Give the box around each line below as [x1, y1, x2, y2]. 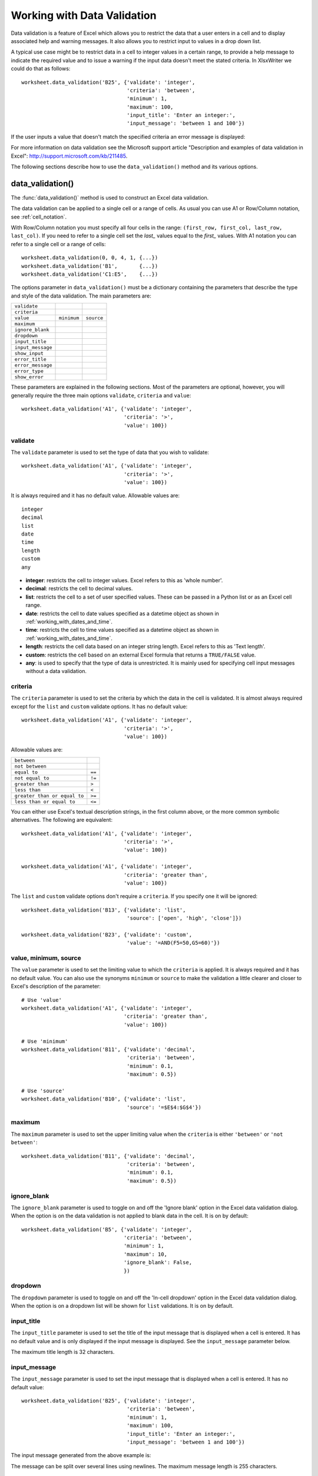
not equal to [14, 775, 49, 781]
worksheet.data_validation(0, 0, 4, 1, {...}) [21, 254, 158, 261]
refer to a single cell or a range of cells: [11, 240, 106, 247]
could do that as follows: [11, 65, 71, 72]
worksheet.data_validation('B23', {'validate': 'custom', [21, 931, 193, 938]
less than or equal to [14, 798, 76, 805]
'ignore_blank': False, [124, 1259, 193, 1266]
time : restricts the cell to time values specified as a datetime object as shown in [25, 626, 219, 633]
